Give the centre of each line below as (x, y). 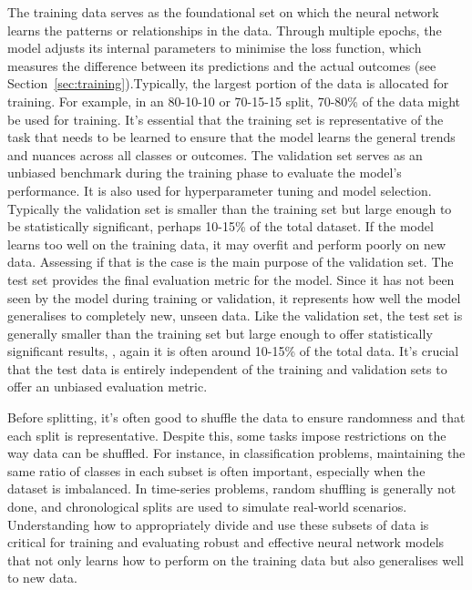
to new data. (42, 578)
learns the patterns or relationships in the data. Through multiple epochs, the (225, 30)
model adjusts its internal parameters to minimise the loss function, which (215, 48)
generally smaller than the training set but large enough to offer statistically (220, 333)
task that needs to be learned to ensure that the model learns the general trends (231, 137)
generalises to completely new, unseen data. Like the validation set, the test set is (235, 315)
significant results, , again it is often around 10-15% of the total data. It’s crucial (233, 351)
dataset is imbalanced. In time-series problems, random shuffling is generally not (232, 488)
